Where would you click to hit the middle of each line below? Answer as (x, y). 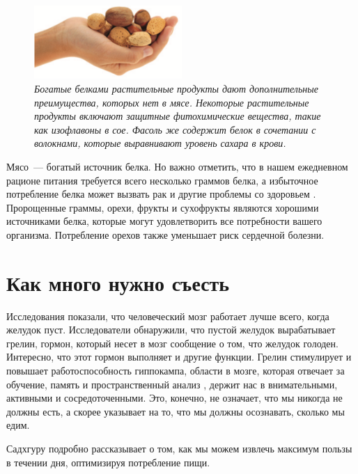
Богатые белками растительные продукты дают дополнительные (176, 88)
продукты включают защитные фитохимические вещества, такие (178, 116)
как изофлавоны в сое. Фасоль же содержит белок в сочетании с (175, 129)
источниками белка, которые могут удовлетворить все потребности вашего (164, 221)
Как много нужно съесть (118, 282)
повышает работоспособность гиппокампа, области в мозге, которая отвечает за (176, 370)
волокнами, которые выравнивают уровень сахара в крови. (160, 143)
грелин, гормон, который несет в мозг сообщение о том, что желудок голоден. (172, 343)
